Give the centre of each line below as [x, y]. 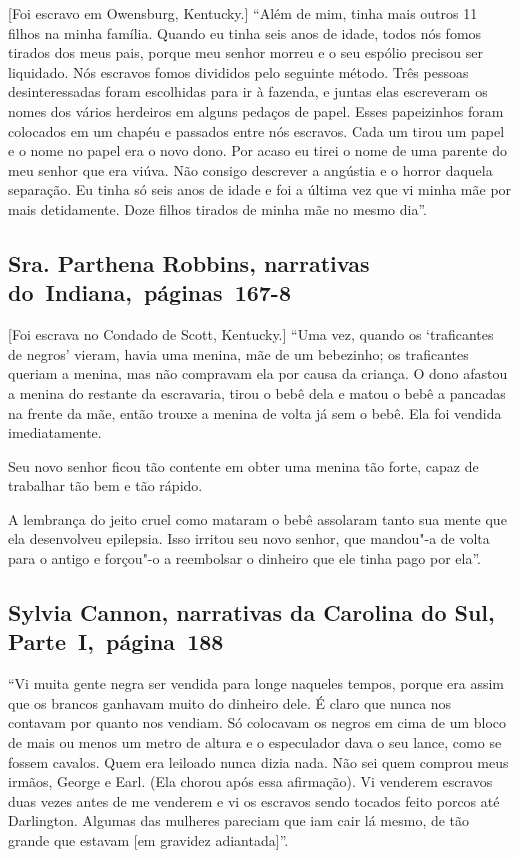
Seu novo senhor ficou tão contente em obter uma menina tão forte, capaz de [243, 465]
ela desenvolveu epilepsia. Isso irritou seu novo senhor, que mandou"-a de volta [249, 538]
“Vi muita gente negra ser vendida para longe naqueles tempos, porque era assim [256, 683]
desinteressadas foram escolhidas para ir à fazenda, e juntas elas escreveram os [248, 91]
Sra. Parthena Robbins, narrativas [189, 262]
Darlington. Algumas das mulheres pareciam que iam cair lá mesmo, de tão [239, 820]
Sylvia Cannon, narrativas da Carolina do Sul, [251, 612]
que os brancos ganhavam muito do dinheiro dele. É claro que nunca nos [230, 702]
